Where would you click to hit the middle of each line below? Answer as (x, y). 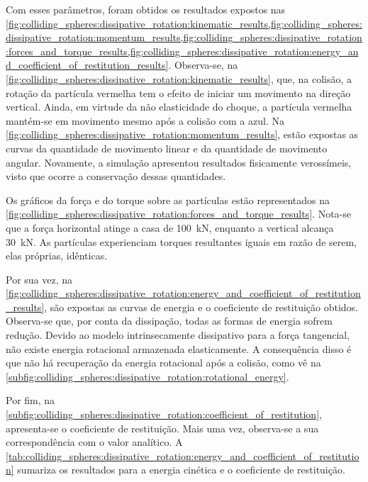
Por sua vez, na (39, 279)
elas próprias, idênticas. (57, 256)
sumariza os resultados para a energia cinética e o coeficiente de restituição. (181, 470)
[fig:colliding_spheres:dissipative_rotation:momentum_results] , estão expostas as (182, 134)
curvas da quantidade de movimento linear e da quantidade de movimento (167, 148)
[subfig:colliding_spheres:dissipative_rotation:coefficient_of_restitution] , (164, 414)
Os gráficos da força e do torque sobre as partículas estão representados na (168, 200)
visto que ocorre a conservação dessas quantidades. (116, 176)
